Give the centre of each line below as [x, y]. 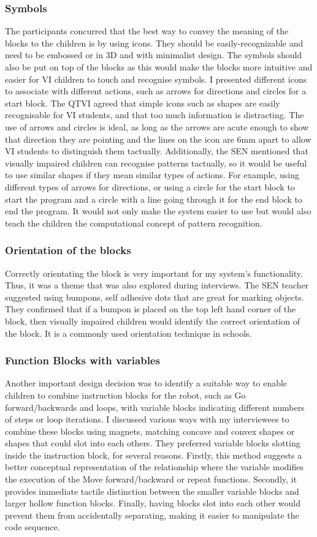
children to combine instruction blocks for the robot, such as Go [125, 395]
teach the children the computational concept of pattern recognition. [134, 223]
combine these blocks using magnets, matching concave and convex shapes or [150, 431]
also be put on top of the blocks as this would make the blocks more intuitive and [159, 67]
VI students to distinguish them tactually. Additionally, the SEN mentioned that [157, 151]
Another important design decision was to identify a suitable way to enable [146, 383]
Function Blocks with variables [82, 360]
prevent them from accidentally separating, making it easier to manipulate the [152, 515]
